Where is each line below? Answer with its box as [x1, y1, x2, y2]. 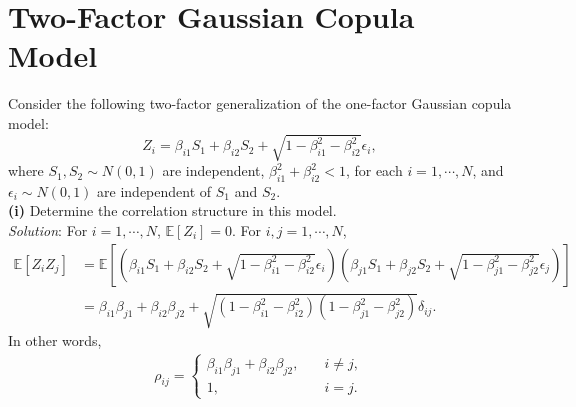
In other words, [8, 330, 102, 351]
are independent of [97, 180, 212, 201]
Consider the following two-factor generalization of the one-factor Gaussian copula [8, 93, 512, 114]
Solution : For [8, 220, 88, 241]
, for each [345, 160, 403, 181]
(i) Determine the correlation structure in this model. [8, 200, 337, 221]
